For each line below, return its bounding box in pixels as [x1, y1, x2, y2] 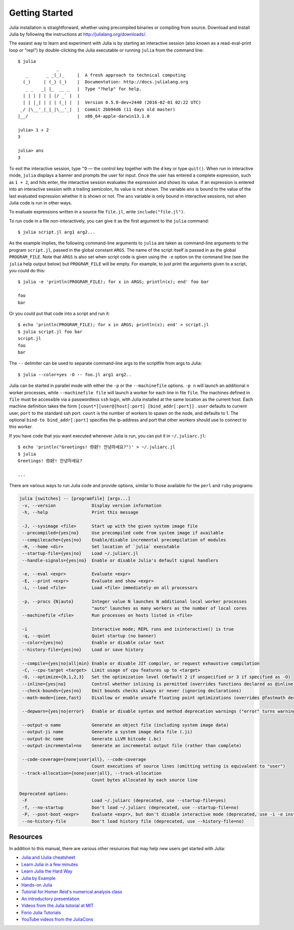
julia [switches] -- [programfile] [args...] [19, 496, 131, 501]
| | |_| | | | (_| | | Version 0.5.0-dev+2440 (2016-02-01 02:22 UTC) [23, 100, 201, 105]
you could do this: [9, 268, 46, 274]
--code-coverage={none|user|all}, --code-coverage [22, 757, 147, 762]
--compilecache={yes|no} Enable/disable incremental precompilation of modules [22, 537, 226, 542]
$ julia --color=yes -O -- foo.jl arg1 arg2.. [18, 372, 132, 377]
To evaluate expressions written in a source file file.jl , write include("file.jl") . [9, 209, 185, 215]
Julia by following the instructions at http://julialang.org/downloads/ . [9, 31, 147, 37]
